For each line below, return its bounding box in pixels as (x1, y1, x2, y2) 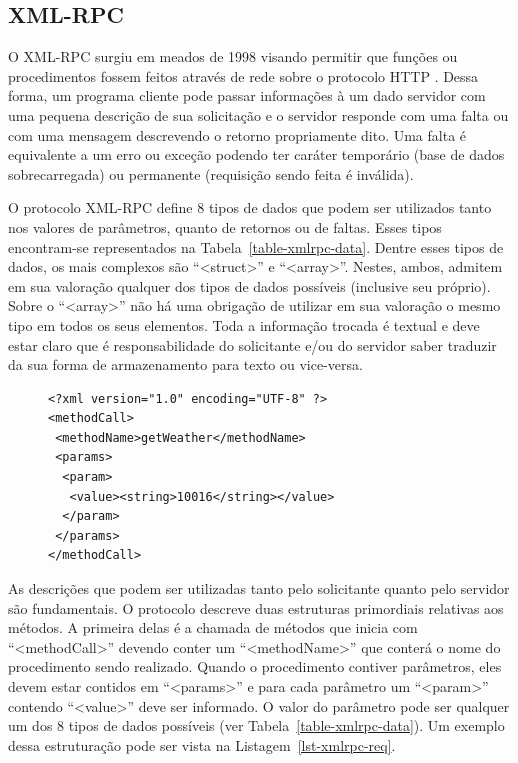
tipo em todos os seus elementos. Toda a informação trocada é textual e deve (8, 314, 480, 335)
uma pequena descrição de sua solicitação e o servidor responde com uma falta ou (8, 104, 509, 125)
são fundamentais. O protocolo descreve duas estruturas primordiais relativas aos (8, 597, 504, 618)
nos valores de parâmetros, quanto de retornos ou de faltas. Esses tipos (8, 216, 442, 237)
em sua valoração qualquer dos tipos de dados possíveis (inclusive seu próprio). (8, 275, 491, 296)
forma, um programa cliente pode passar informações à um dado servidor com (8, 85, 486, 106)
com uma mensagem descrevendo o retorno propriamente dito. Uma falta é (8, 124, 467, 145)
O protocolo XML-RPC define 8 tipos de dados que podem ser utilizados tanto (8, 197, 492, 218)
